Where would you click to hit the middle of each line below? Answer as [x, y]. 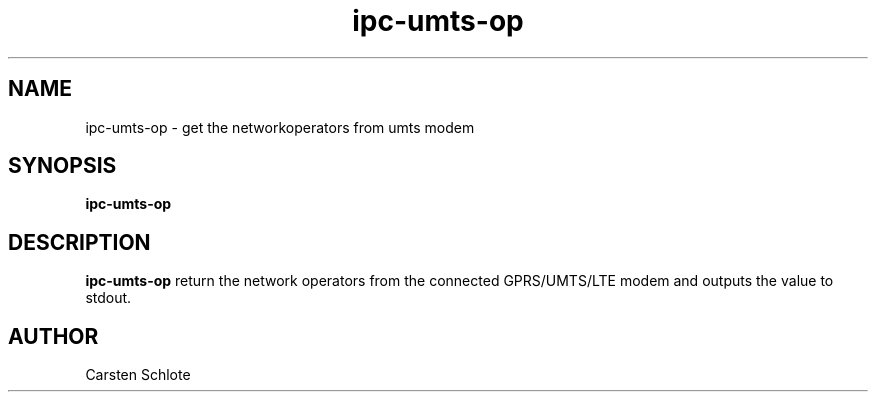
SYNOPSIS [62, 166]
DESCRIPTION [79, 242]
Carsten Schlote [138, 375]
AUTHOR [53, 336]
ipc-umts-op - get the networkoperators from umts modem [280, 127]
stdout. [108, 298]
